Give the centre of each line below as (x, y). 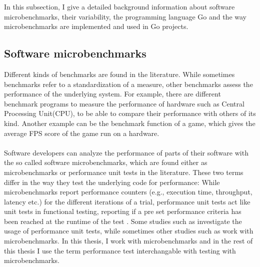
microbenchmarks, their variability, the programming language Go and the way (125, 16)
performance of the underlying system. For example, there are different (112, 94)
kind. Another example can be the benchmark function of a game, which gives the (130, 123)
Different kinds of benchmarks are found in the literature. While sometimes (119, 74)
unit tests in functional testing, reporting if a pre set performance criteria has (123, 211)
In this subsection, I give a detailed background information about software (119, 6)
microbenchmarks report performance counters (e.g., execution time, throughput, (128, 192)
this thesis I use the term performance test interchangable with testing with (120, 250)
